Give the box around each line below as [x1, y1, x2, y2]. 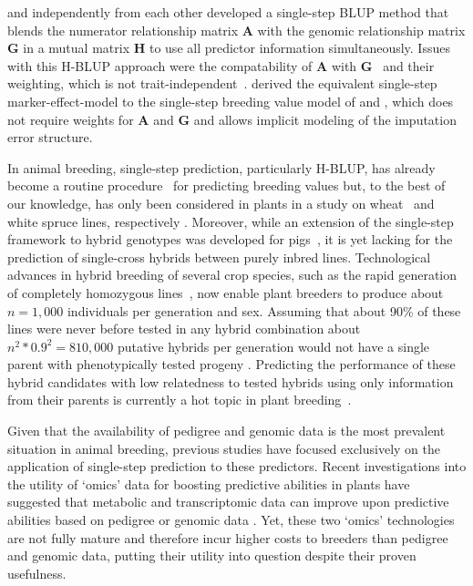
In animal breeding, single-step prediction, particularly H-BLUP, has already [7, 158, 436, 177]
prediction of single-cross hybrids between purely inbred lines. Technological [7, 247, 431, 266]
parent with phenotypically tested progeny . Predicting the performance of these [7, 355, 456, 374]
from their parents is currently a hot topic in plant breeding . [7, 390, 352, 409]
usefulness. [7, 563, 67, 582]
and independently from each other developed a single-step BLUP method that [7, 3, 449, 21]
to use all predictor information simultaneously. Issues [149, 38, 450, 57]
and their [383, 56, 435, 75]
